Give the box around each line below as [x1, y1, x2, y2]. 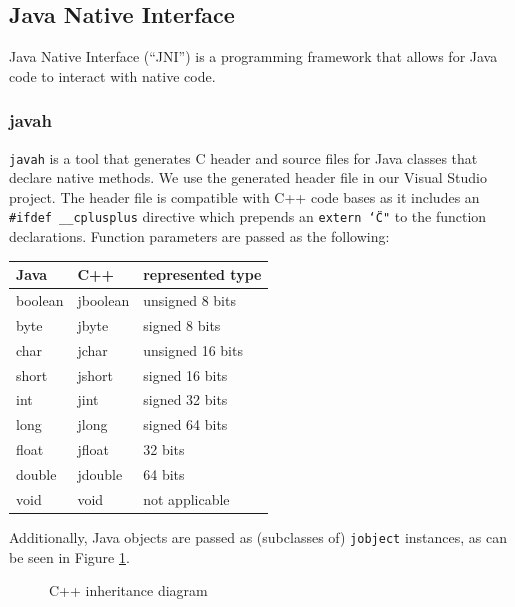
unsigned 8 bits [143, 290, 236, 311]
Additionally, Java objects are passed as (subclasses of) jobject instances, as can [9, 526, 507, 547]
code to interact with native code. [9, 65, 216, 86]
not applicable [143, 488, 230, 509]
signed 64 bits [143, 414, 228, 435]
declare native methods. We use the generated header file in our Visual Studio [9, 167, 487, 188]
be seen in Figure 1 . [9, 546, 130, 567]
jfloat [77, 439, 109, 460]
